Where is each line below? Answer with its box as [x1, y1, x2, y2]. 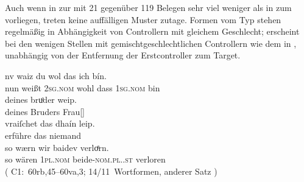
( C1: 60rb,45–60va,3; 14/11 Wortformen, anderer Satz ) [5, 164, 217, 177]
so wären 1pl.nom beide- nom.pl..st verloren [5, 153, 166, 166]
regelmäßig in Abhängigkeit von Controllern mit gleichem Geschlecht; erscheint [5, 25, 300, 38]
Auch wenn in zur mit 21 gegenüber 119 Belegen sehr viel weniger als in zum [5, 1, 292, 13]
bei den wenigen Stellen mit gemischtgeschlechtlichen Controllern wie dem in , [5, 37, 297, 49]
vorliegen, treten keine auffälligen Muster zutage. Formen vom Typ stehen [5, 13, 281, 26]
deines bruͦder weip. [5, 93, 77, 106]
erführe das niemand [5, 128, 82, 141]
